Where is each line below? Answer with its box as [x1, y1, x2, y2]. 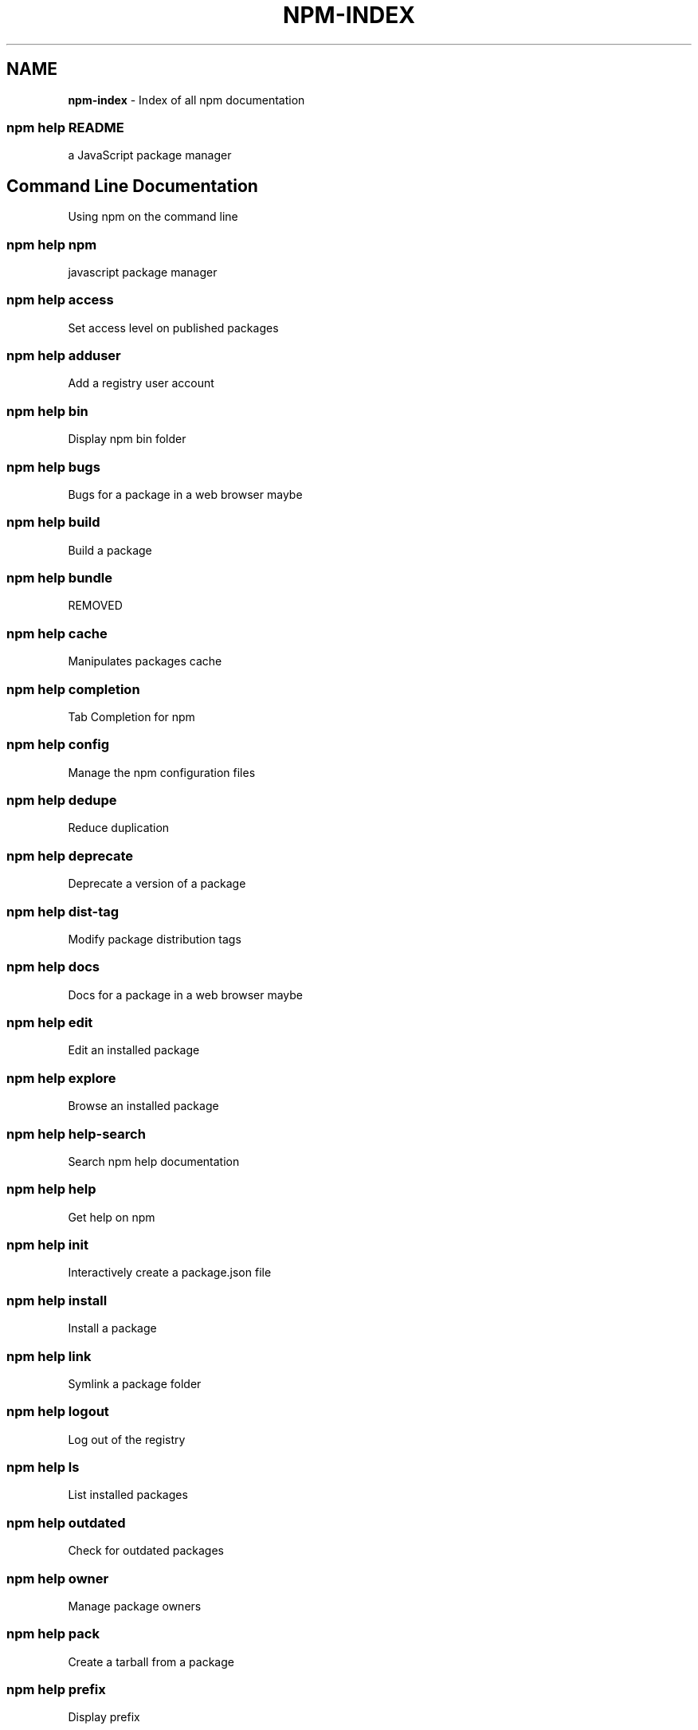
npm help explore [6, 1069, 116, 1086]
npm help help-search [6, 1125, 146, 1142]
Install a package [68, 1321, 157, 1336]
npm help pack [6, 1626, 100, 1642]
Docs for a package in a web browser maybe [68, 987, 304, 1002]
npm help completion [6, 681, 140, 697]
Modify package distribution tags [68, 932, 241, 946]
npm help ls [6, 1459, 80, 1476]
